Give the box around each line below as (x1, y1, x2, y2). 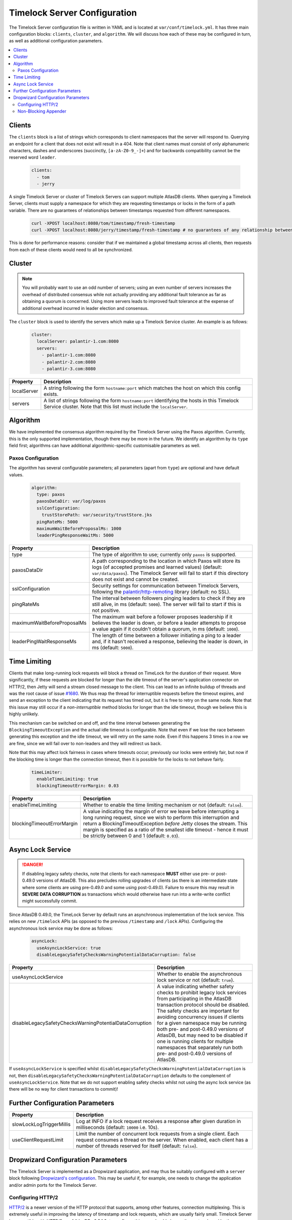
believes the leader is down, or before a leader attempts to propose (91, 620, 246, 627)
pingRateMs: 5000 (36, 519, 78, 525)
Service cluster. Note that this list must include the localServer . (43, 403, 188, 410)
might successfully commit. (22, 898, 77, 904)
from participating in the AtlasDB (157, 996, 232, 1002)
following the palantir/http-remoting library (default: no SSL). (91, 589, 231, 595)
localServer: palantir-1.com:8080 (36, 339, 119, 344)
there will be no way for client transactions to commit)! (9, 1086, 119, 1092)
